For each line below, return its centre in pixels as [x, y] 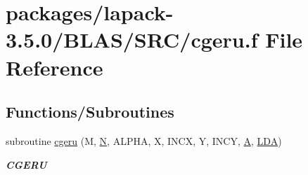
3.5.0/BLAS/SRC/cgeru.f [132, 40]
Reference [54, 67]
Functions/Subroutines [90, 112]
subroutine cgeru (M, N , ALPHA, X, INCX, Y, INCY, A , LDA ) [144, 140]
